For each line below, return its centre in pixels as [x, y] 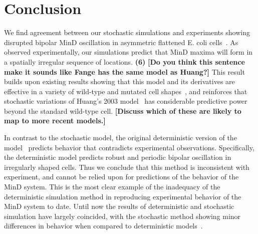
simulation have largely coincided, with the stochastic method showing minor [122, 216]
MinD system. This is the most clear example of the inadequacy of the [112, 187]
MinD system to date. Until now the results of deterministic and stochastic [119, 206]
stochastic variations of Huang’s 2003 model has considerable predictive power [126, 101]
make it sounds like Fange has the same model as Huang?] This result [124, 71]
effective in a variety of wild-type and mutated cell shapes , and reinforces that [126, 91]
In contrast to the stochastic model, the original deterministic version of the [120, 138]
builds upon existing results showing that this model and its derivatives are [119, 81]
